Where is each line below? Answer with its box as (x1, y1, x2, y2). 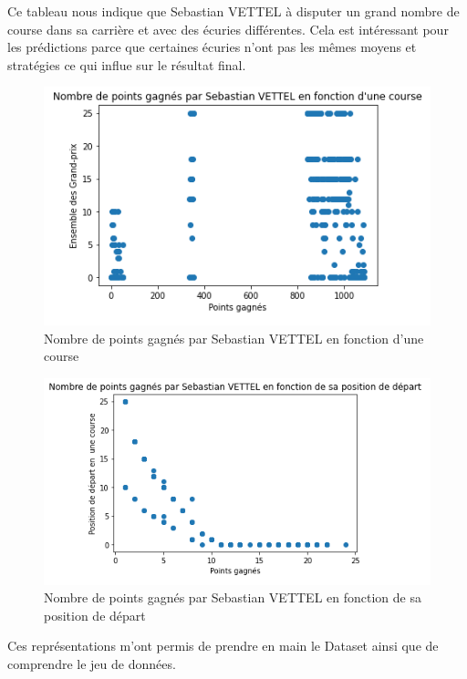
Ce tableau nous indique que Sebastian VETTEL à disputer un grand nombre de (7, 2, 460, 20)
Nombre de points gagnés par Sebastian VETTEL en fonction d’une (44, 328, 424, 347)
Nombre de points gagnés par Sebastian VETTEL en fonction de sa (44, 588, 421, 607)
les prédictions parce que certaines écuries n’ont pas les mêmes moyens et (7, 37, 417, 57)
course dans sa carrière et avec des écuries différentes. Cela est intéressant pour (7, 19, 449, 38)
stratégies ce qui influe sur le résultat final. (7, 55, 246, 74)
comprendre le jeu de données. (7, 653, 176, 673)
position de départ (44, 605, 146, 624)
